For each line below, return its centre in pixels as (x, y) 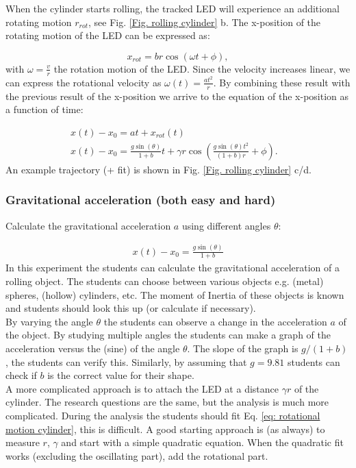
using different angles (226, 225)
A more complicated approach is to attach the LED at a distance (142, 388)
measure (23, 442)
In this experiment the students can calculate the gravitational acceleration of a (173, 268)
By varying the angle (49, 321)
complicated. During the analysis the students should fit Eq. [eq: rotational (163, 415)
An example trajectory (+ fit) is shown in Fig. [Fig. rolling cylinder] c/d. (158, 169)
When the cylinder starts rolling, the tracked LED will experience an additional (173, 8)
